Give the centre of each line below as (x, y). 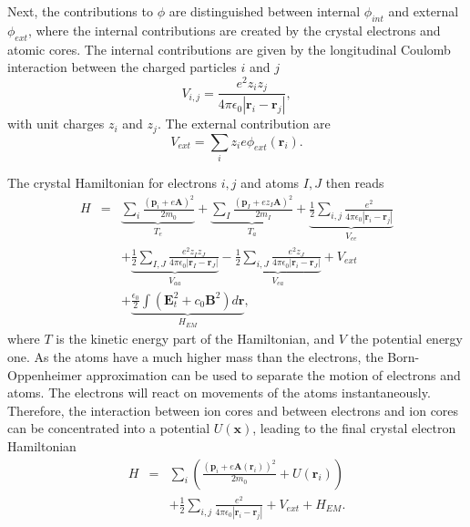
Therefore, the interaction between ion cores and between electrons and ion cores (233, 410)
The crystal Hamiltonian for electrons (112, 182)
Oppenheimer (45, 374)
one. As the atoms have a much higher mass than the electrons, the (195, 357)
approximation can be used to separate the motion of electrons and (273, 374)
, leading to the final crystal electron (354, 428)
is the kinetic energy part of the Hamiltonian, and (195, 339)
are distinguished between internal (265, 11)
